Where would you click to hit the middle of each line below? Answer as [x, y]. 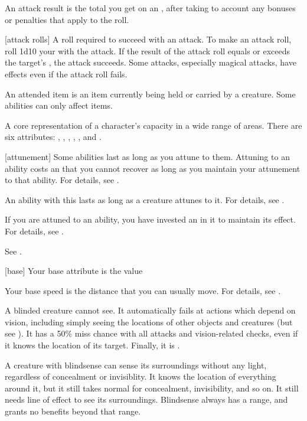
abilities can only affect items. [59, 105]
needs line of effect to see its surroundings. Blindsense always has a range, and [146, 399]
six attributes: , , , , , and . [53, 137]
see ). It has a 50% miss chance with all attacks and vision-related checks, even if [151, 333]
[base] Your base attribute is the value [74, 271]
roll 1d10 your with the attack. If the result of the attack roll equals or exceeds [148, 50]
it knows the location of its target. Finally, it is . [92, 345]
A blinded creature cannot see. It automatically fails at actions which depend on [150, 310]
